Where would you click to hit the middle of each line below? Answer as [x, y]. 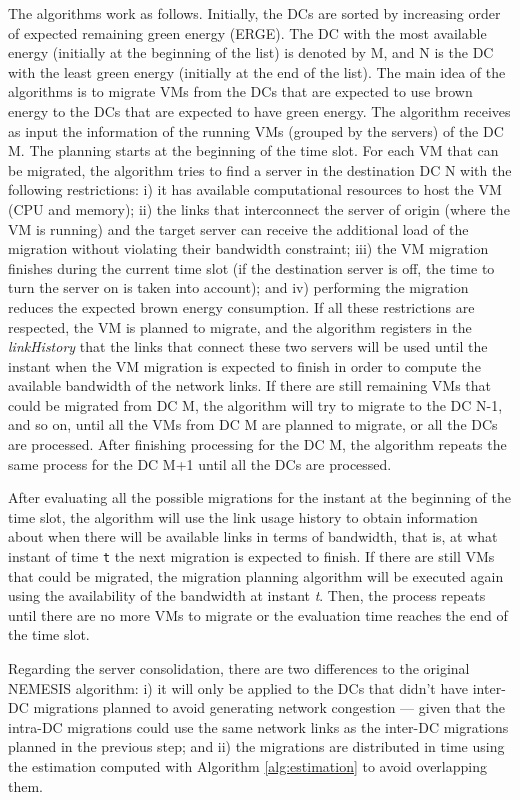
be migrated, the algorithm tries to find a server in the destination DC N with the [260, 169]
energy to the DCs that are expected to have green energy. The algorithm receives [259, 110]
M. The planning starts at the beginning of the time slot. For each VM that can [253, 150]
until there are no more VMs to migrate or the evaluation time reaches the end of [258, 614]
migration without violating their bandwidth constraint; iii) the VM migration [248, 248]
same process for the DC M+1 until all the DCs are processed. [200, 463]
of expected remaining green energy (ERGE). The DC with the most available [247, 32]
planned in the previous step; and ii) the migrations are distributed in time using [256, 746]
